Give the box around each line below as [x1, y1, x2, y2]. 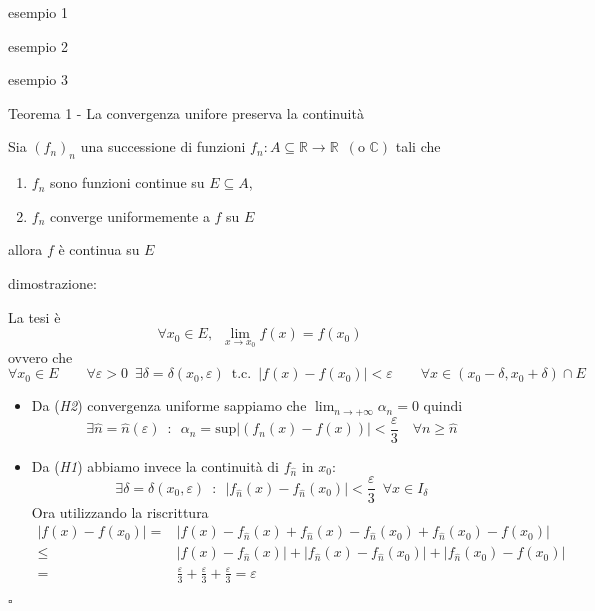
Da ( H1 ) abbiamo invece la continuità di [31, 455, 280, 476]
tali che [395, 136, 441, 157]
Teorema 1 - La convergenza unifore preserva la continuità [8, 102, 364, 123]
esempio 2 [8, 35, 68, 56]
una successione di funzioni [80, 136, 246, 157]
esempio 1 [8, 2, 68, 22]
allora [8, 239, 43, 260]
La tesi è [8, 306, 61, 327]
